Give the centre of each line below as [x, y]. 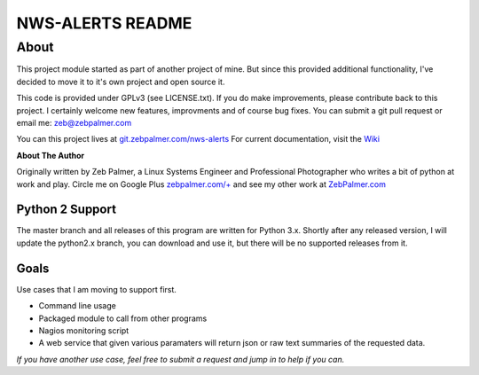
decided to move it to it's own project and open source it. [121, 82]
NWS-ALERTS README [104, 23]
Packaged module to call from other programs [123, 318]
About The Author [51, 155]
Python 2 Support [67, 210]
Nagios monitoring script [84, 330]
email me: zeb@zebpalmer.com [74, 122]
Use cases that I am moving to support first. [97, 289]
